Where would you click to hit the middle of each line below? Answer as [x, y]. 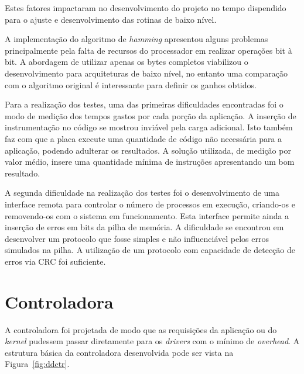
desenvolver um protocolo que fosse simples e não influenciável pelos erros [137, 238]
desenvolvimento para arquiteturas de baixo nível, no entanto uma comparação [146, 73]
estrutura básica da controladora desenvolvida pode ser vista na [119, 352]
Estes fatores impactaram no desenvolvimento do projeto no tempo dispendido [146, 8]
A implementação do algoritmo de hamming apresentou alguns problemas [136, 39]
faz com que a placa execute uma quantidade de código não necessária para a [144, 138]
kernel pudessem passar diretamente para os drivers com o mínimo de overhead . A [152, 341]
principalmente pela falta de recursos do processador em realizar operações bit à [148, 50]
